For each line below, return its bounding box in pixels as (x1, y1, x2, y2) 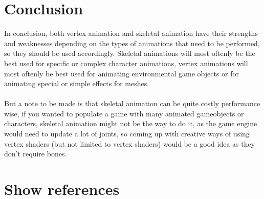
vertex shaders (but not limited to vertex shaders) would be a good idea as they (4, 138, 255, 149)
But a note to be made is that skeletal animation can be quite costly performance (4, 98, 260, 109)
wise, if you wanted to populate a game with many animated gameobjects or (4, 108, 244, 118)
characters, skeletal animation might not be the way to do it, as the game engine (4, 118, 257, 129)
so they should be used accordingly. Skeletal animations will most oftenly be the (4, 48, 255, 58)
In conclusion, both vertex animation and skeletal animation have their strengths (4, 28, 258, 38)
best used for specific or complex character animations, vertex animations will (4, 57, 248, 68)
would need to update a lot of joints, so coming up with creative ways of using (4, 128, 250, 139)
